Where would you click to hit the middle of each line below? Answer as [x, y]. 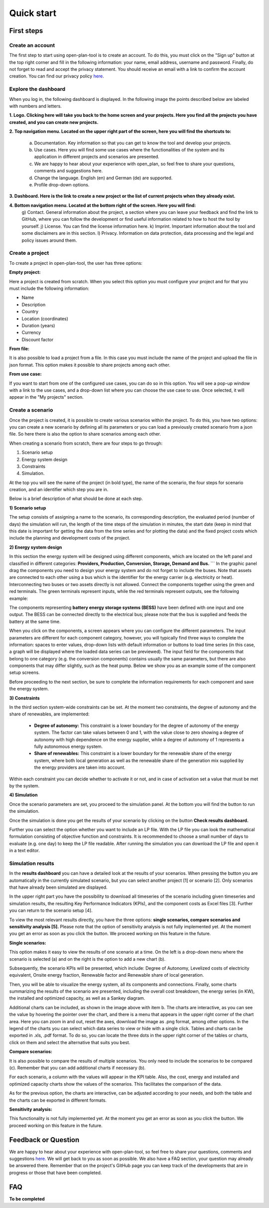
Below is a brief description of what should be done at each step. [76, 499]
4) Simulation [23, 795]
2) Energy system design [36, 547]
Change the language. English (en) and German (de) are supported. [103, 178]
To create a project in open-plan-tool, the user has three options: [76, 263]
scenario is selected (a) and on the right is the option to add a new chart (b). [87, 959]
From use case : [25, 374]
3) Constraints [24, 698]
